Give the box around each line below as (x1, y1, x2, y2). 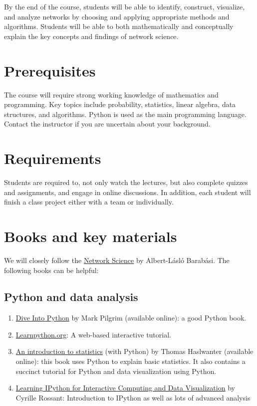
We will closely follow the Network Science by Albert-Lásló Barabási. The (4, 254, 230, 265)
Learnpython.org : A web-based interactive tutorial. (15, 329, 171, 339)
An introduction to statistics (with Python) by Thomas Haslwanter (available (15, 346, 254, 356)
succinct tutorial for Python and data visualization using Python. (15, 365, 217, 376)
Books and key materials (4, 225, 177, 246)
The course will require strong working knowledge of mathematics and (4, 89, 219, 99)
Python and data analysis (4, 289, 138, 304)
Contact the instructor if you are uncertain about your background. (4, 118, 211, 129)
